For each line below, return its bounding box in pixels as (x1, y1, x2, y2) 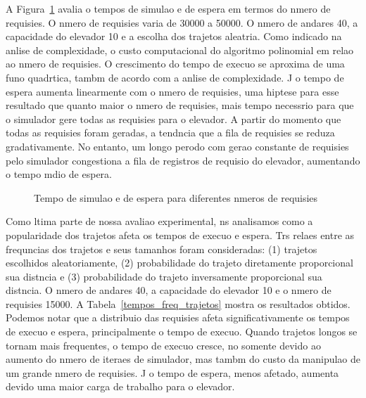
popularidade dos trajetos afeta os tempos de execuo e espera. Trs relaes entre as (6, 227, 355, 242)
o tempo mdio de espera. (6, 167, 112, 181)
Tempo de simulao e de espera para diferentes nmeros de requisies (34, 190, 318, 205)
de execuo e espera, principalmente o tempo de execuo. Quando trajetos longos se (6, 324, 358, 339)
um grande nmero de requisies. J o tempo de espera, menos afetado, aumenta (6, 365, 339, 380)
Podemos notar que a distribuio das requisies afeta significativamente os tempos (6, 310, 350, 325)
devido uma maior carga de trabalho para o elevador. (6, 379, 235, 394)
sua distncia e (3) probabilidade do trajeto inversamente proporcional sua (6, 269, 322, 283)
